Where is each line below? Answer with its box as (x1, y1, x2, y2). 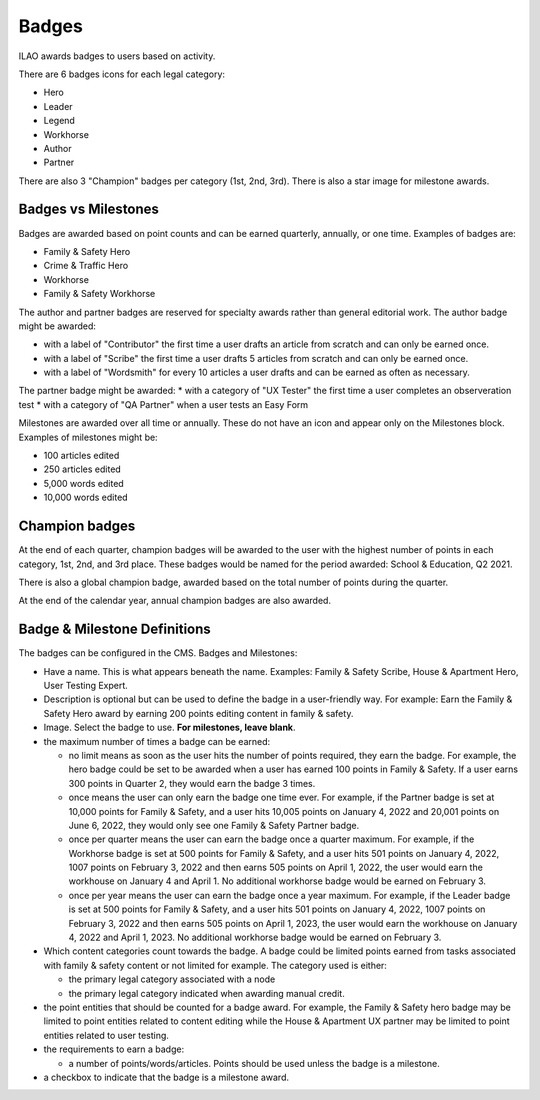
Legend (43, 115, 75, 127)
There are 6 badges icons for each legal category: (18, 68, 225, 80)
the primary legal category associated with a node (68, 973, 276, 985)
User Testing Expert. (43, 679, 129, 691)
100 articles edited (43, 450, 120, 462)
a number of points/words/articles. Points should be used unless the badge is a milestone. (68, 1057, 440, 1069)
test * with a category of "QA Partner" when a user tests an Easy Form (18, 398, 309, 410)
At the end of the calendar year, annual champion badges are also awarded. (18, 595, 332, 607)
